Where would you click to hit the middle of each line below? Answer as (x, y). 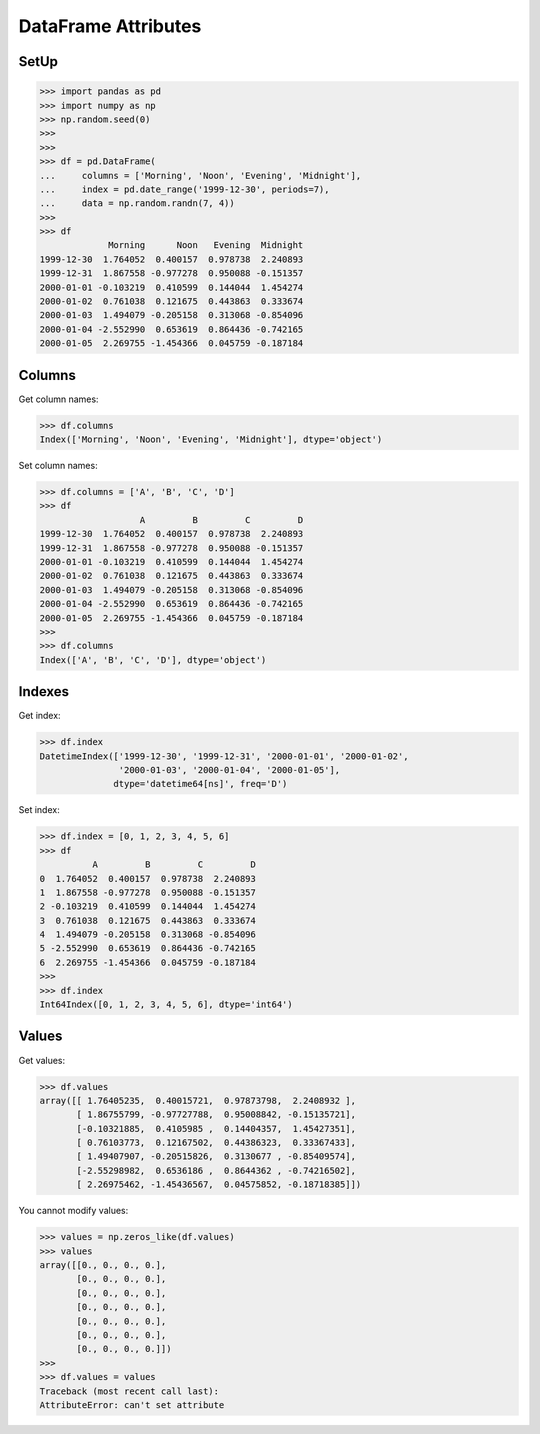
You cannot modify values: (73, 1211)
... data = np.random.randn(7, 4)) (137, 203)
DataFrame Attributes (110, 26)
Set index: (39, 810)
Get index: (39, 716)
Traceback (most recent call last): (129, 1391)
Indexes (44, 691)
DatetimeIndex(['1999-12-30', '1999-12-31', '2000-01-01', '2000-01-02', (224, 756)
